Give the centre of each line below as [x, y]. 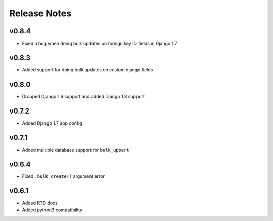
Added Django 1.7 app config [52, 123]
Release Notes [40, 13]
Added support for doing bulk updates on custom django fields [87, 70]
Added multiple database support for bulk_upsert [76, 150]
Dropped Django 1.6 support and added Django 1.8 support [83, 96]
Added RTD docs [40, 203]
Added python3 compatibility [52, 210]
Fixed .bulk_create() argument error [63, 176]
